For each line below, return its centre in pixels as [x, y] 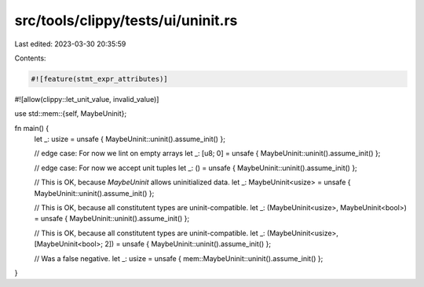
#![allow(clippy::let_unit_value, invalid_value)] [87, 99]
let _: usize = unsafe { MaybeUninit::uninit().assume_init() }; [130, 139]
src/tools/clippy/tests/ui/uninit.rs [126, 20]
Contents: [30, 58]
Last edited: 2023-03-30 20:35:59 [70, 44]
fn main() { [32, 128]
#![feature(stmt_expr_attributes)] [99, 79]
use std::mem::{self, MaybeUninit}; [71, 114]
